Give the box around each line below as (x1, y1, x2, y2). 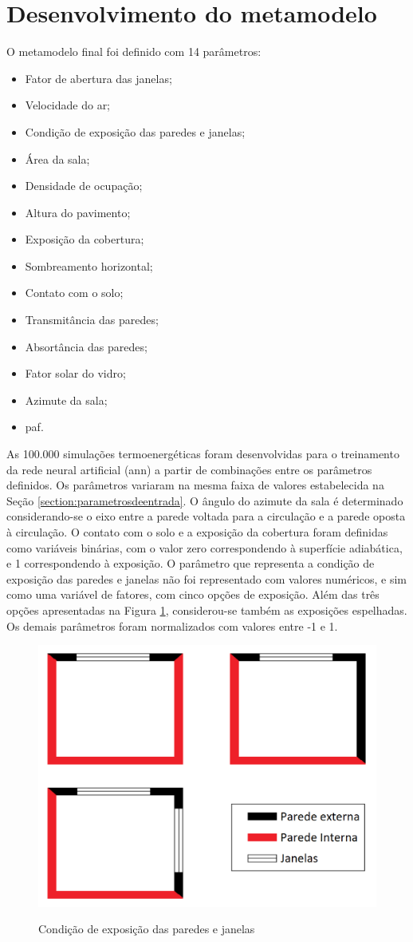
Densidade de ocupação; (25, 177, 143, 194)
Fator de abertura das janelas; (25, 69, 172, 86)
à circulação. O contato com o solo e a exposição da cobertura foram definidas (6, 524, 388, 540)
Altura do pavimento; (25, 204, 131, 220)
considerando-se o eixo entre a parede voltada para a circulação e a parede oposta (6, 508, 406, 524)
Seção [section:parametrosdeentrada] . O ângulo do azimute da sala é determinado (6, 492, 403, 509)
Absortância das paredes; (25, 338, 147, 354)
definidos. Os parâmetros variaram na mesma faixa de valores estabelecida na (6, 477, 384, 493)
